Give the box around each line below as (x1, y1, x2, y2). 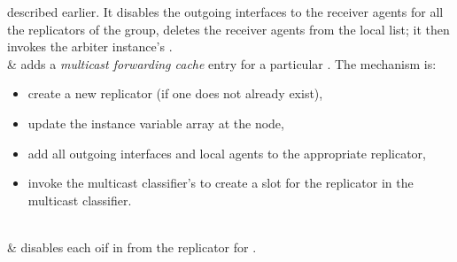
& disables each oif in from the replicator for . (7, 237, 257, 256)
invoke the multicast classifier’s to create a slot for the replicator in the (27, 173, 414, 192)
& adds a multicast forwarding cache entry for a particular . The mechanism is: (7, 54, 437, 73)
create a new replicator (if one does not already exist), (27, 84, 323, 103)
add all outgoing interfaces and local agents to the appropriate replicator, (27, 143, 426, 162)
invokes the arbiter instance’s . (7, 37, 173, 56)
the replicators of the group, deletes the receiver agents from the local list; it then (7, 19, 450, 38)
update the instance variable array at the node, (27, 113, 284, 132)
